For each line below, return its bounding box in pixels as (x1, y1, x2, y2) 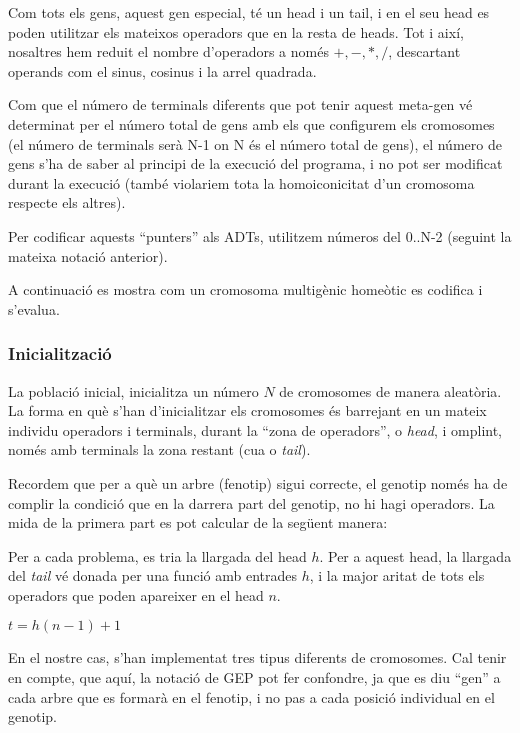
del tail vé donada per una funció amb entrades (8, 565, 297, 586)
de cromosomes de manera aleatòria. (279, 380, 502, 401)
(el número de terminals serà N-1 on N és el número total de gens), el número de (8, 133, 502, 154)
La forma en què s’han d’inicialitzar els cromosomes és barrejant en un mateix (8, 400, 487, 421)
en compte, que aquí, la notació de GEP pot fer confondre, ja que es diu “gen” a (8, 667, 501, 688)
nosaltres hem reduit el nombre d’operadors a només (8, 41, 329, 62)
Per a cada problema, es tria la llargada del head (8, 545, 307, 566)
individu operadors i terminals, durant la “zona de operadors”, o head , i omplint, (8, 419, 503, 440)
